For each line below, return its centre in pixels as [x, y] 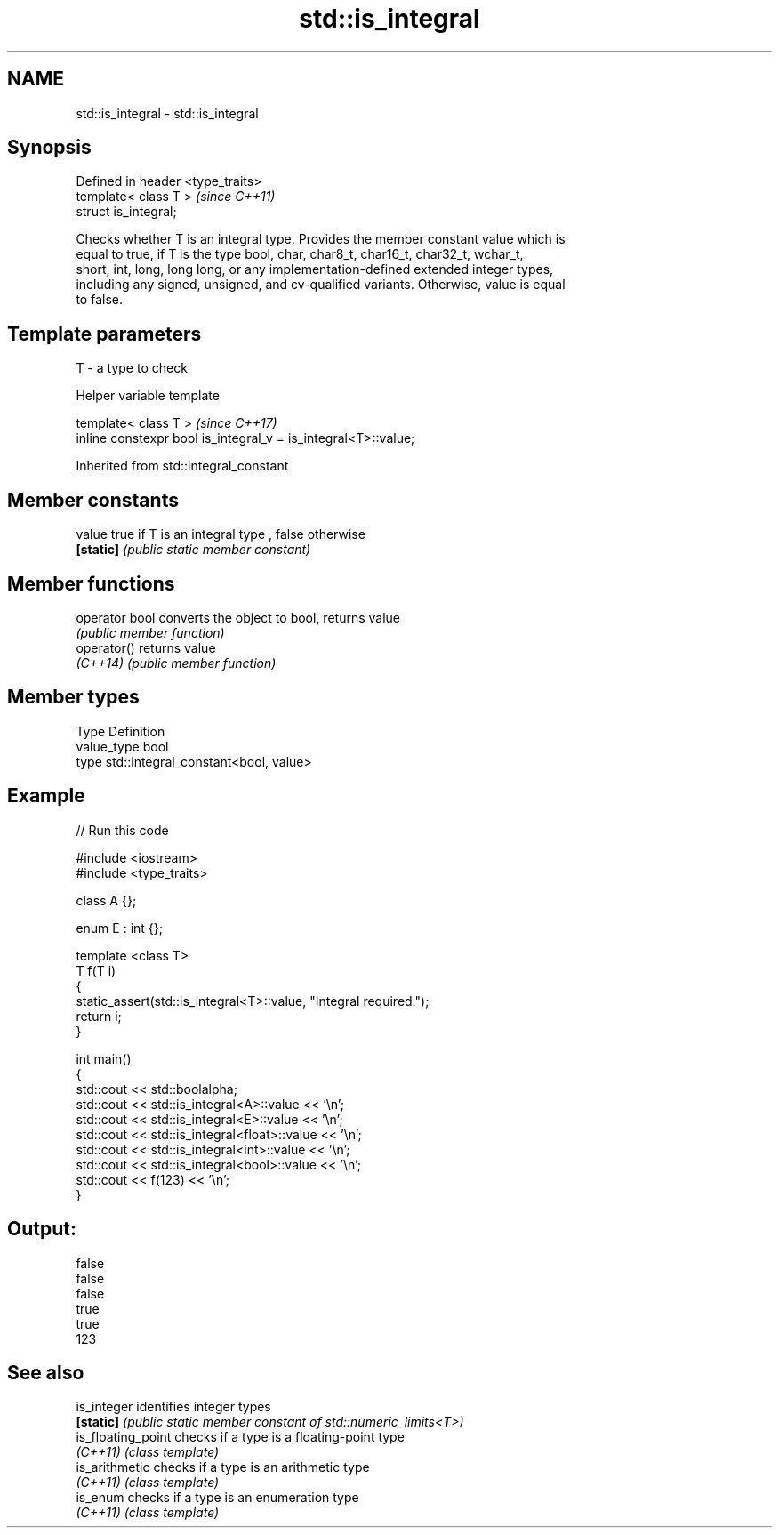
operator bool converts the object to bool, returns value [238, 617]
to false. [99, 300]
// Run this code [122, 830]
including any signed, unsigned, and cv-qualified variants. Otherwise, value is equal [321, 285]
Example [46, 796]
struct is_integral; [126, 212]
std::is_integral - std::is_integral [167, 113]
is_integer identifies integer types [173, 1407]
